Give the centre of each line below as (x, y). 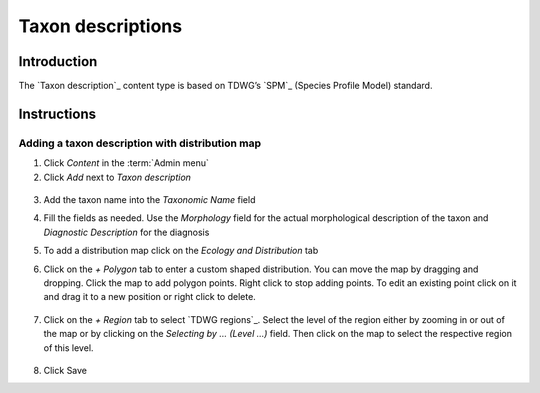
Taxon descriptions (100, 26)
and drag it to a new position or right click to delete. (150, 297)
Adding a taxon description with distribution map (140, 143)
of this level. (68, 347)
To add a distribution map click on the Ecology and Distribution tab (181, 251)
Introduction (58, 61)
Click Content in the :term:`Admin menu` (126, 163)
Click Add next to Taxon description (117, 177)
